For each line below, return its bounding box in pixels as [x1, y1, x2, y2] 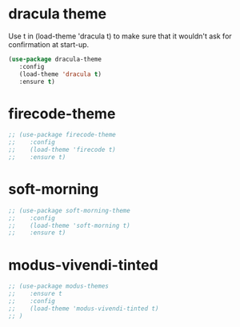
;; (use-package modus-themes [8, 282, 110, 290]
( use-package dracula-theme [8, 55, 102, 63]
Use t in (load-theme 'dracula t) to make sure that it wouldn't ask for [8, 31, 232, 41]
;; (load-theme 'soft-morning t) [8, 221, 130, 229]
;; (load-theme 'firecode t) [8, 146, 116, 154]
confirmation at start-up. [8, 39, 90, 49]
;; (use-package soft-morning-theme [8, 206, 130, 214]
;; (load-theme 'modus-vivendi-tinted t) [8, 305, 159, 313]
